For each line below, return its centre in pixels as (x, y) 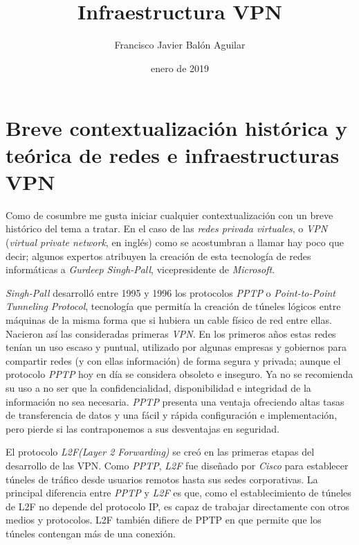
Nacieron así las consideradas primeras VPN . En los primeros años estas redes (171, 333)
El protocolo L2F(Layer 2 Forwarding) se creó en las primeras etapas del (160, 452)
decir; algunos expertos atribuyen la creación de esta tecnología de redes (158, 256)
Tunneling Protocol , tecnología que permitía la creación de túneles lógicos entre (173, 306)
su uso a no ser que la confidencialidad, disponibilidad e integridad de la (158, 387)
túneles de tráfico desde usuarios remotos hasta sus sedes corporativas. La (162, 479)
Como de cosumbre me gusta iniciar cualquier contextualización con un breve (169, 215)
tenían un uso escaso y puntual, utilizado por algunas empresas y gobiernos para (176, 347)
